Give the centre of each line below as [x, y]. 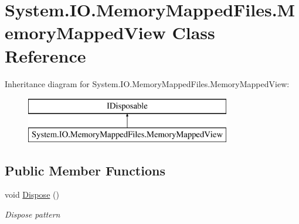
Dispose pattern [33, 214]
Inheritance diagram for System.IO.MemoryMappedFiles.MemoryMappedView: [147, 83]
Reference [45, 55]
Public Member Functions [85, 170]
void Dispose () [32, 194]
